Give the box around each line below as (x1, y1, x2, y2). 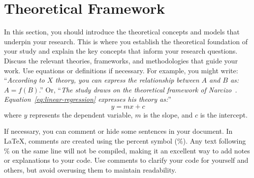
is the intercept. (200, 109, 248, 119)
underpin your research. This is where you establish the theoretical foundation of (4, 36, 248, 46)
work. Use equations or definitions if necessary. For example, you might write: (4, 65, 238, 75)
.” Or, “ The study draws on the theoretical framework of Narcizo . (39, 84, 237, 94)
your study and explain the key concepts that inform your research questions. (4, 46, 238, 56)
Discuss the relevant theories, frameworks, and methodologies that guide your (4, 55, 238, 65)
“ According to (4, 75, 45, 85)
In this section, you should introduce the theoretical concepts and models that (4, 27, 240, 37)
